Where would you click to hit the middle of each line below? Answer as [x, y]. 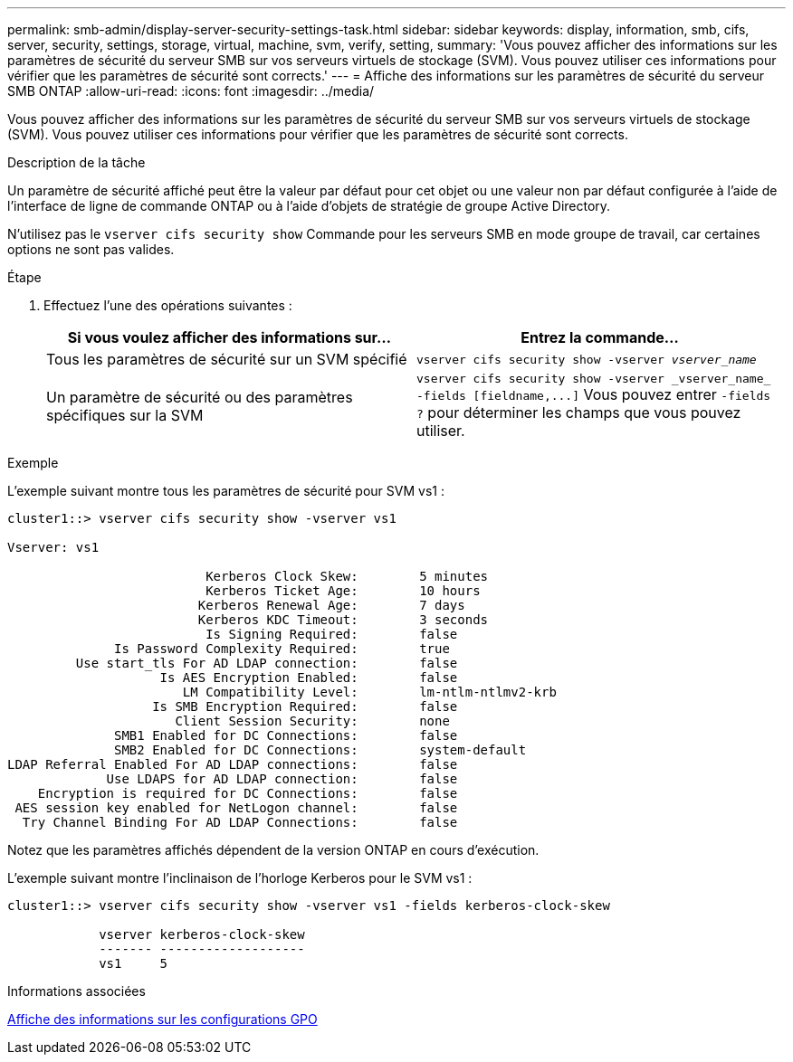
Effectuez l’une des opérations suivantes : [168, 305]
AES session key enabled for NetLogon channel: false [236, 808]
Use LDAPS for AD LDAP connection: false [282, 779]
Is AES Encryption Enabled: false [309, 678]
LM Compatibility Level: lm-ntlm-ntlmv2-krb [369, 692]
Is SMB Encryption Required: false [305, 706]
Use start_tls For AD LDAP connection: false [267, 663]
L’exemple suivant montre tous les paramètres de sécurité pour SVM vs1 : [226, 491]
